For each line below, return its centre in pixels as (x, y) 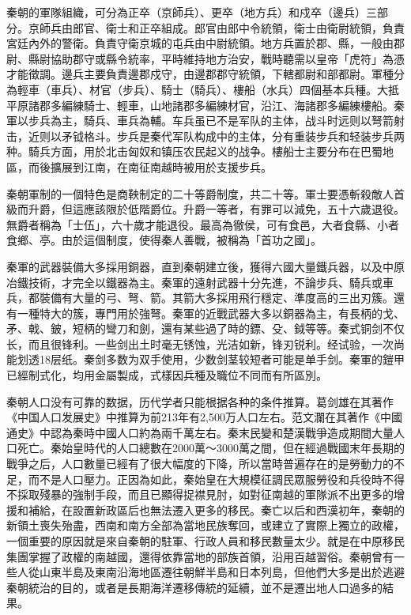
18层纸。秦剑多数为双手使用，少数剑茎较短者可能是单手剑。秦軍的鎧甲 (222, 359)
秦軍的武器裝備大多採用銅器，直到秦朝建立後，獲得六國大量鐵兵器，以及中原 (205, 266)
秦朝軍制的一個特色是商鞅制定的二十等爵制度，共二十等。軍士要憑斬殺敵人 (200, 193)
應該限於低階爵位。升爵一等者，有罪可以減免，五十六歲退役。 (244, 209)
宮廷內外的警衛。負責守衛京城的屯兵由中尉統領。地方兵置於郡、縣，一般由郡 (205, 43)
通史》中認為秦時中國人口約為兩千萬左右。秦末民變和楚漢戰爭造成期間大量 (200, 432)
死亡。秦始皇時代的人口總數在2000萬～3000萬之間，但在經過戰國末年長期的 (211, 448)
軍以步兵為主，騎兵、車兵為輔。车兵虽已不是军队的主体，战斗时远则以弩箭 (200, 121)
